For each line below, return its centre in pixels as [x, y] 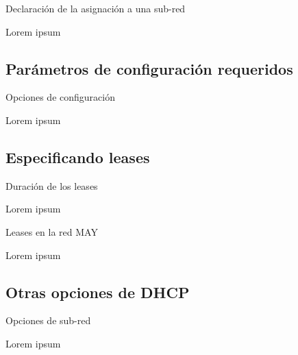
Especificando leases [78, 157]
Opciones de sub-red [48, 320]
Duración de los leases [52, 185]
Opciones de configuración [60, 97]
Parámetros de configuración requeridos [149, 68]
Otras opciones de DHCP [98, 292]
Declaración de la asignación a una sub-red [96, 8]
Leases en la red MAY [52, 231]
